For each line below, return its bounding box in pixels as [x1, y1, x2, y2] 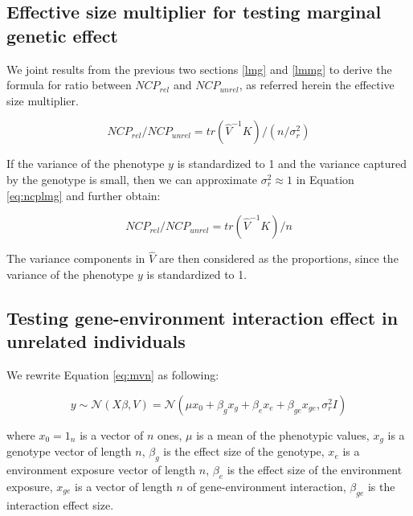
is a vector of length [75, 477, 173, 494]
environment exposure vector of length [6, 461, 196, 477]
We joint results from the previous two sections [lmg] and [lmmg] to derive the [6, 60, 392, 77]
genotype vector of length [6, 443, 132, 460]
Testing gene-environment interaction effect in [6, 305, 399, 330]
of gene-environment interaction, [186, 477, 346, 494]
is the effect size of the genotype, [163, 443, 325, 460]
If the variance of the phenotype [6, 155, 165, 172]
